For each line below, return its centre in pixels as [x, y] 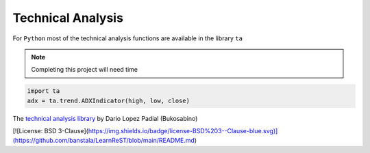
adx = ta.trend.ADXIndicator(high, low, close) [108, 100]
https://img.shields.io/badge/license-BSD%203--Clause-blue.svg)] [183, 131]
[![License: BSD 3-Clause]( [51, 131]
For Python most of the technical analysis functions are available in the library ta [128, 38]
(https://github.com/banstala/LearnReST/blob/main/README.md [104, 141]
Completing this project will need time [85, 70]
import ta [44, 91]
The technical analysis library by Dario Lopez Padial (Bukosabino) [105, 118]
